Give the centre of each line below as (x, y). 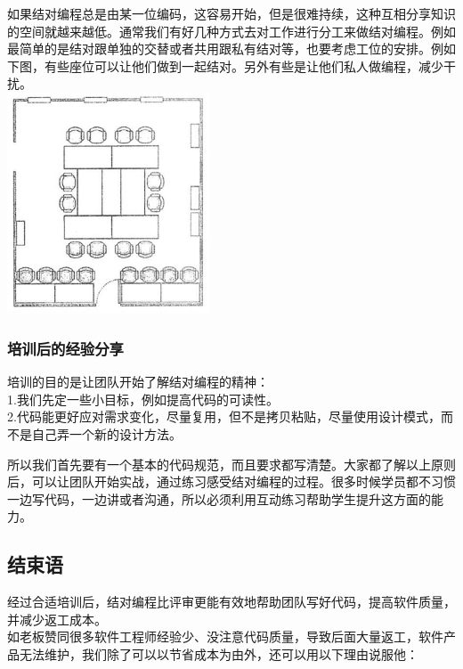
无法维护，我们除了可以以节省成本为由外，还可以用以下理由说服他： (219, 654)
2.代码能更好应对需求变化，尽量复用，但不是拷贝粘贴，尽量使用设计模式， (224, 416)
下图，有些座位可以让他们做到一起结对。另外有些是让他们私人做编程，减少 (225, 65)
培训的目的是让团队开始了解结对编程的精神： (138, 382)
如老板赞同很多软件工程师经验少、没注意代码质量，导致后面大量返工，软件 (225, 636)
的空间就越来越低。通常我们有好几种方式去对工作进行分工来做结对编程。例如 (231, 31)
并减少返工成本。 (57, 619)
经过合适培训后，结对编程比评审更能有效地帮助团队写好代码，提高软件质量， (231, 602)
